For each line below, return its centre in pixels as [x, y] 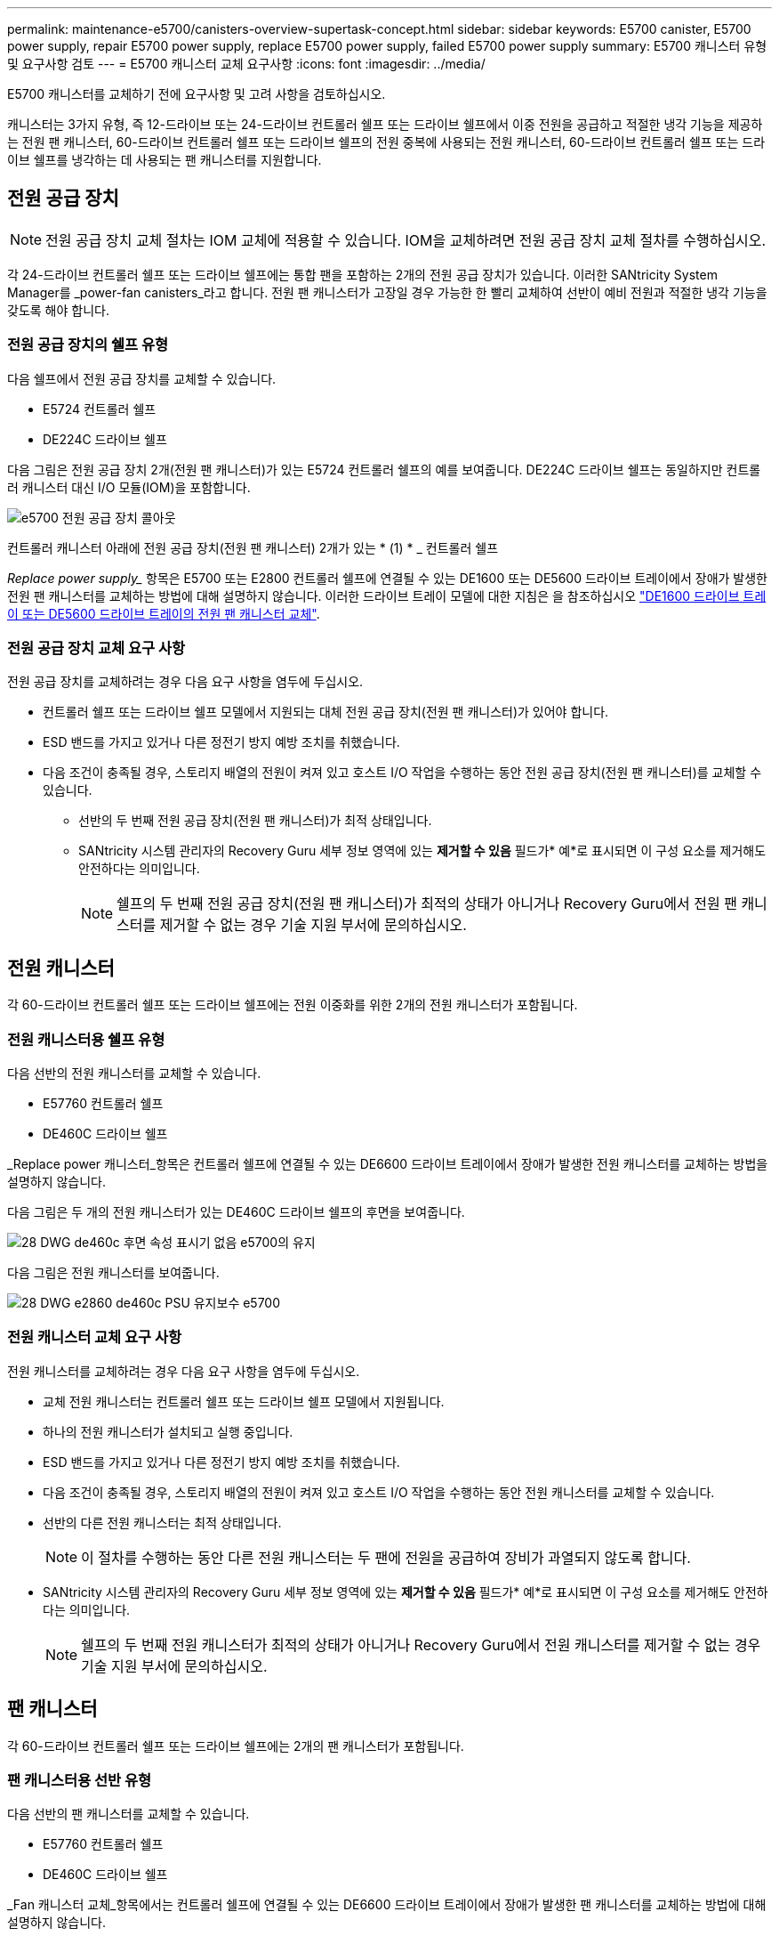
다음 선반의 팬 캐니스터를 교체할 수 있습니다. [128, 1814]
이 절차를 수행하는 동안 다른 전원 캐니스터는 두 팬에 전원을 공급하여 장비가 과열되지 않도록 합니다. [386, 1557]
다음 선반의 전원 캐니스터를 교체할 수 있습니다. [134, 1073]
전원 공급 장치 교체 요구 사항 [96, 648]
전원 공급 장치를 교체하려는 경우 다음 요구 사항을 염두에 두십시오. [185, 682]
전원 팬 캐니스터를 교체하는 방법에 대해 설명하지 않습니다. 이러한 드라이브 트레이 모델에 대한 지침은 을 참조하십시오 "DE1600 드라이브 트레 [387, 595]
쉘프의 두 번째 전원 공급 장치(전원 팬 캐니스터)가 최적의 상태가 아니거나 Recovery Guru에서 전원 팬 [427, 904]
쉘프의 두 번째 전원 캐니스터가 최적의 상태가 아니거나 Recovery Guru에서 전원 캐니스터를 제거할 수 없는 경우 [421, 1644]
